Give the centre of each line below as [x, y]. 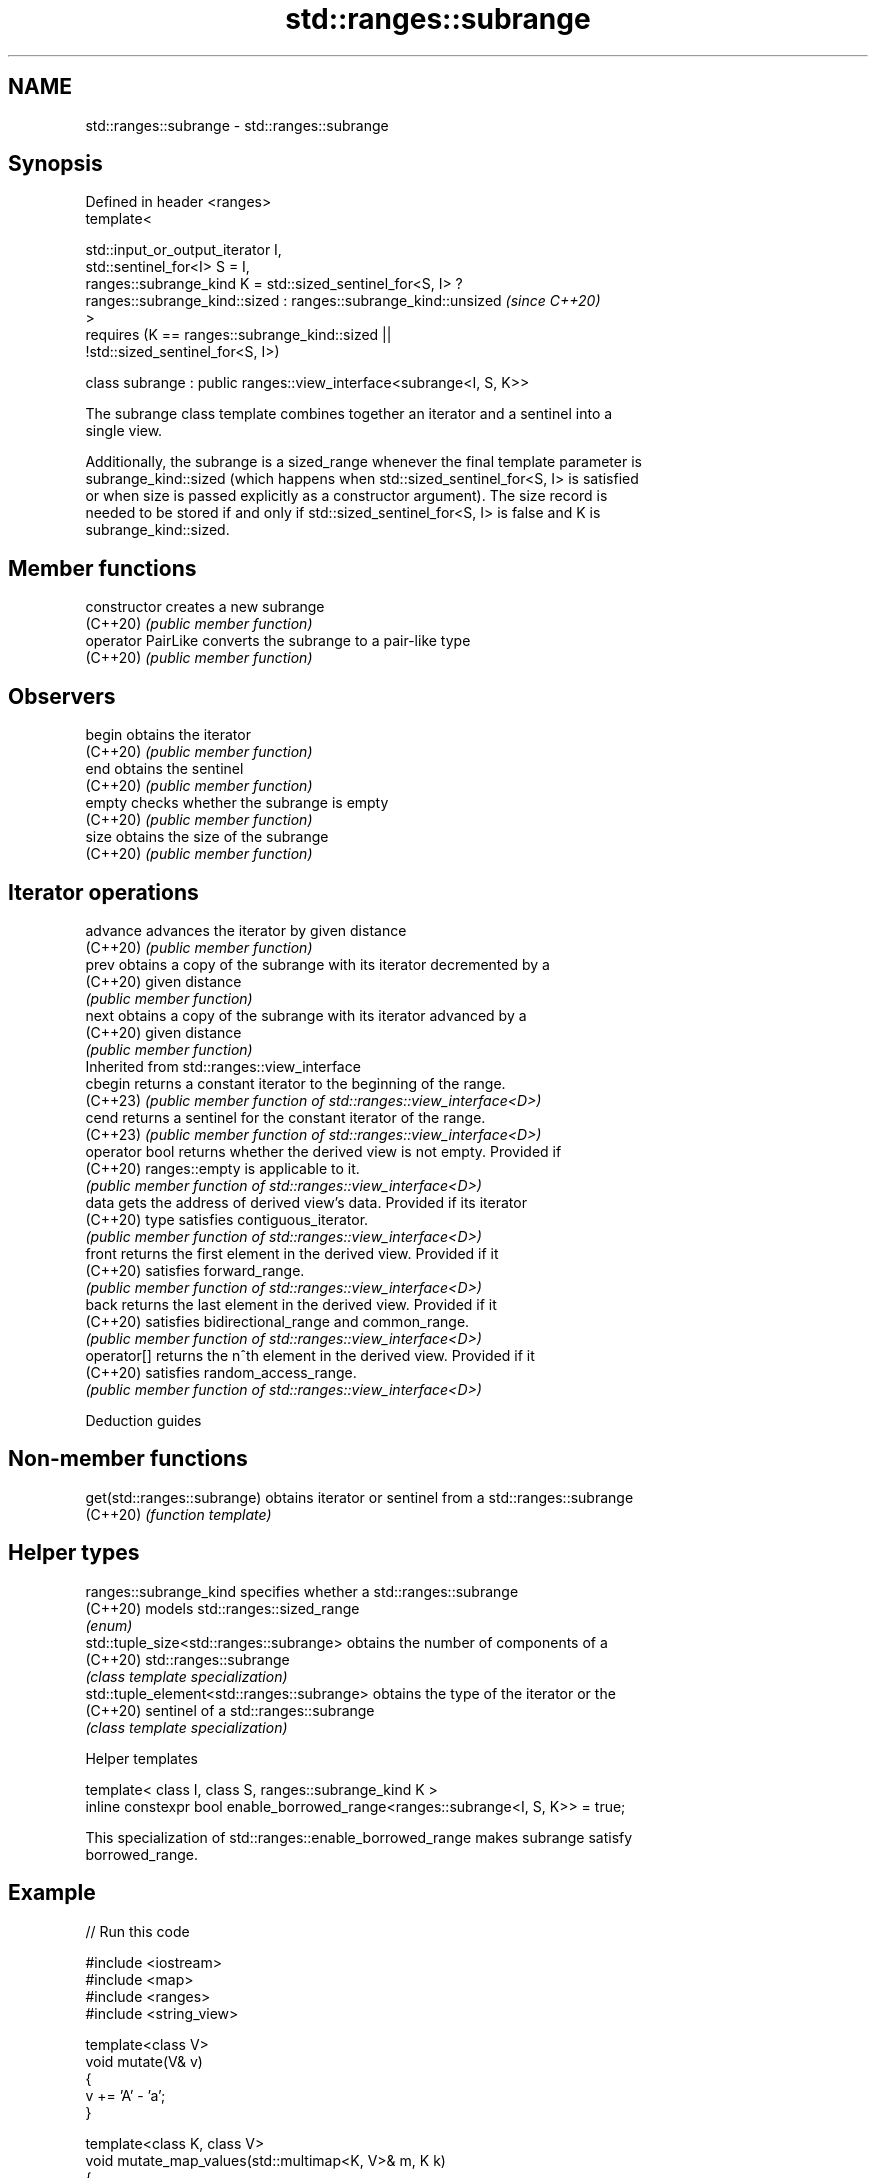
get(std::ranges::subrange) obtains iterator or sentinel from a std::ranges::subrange [359, 1497]
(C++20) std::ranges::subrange [187, 1659]
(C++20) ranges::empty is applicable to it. [222, 1168]
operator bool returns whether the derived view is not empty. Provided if [323, 1151]
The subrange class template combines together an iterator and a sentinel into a [349, 414]
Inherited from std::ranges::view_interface [223, 1066]
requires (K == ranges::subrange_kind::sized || [238, 335]
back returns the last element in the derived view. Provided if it [291, 1304]
